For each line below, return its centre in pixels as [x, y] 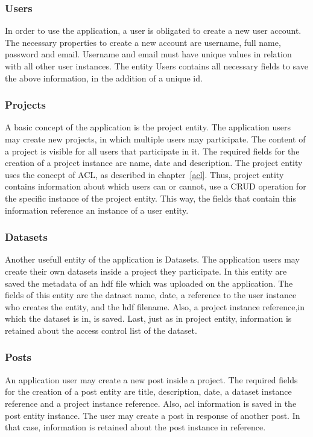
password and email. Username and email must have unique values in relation [148, 54]
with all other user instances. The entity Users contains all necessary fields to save [156, 66]
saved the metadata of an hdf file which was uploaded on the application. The [149, 283]
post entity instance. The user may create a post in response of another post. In [153, 415]
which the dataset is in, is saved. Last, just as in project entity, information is [148, 318]
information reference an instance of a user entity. [97, 210]
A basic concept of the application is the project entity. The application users [148, 127]
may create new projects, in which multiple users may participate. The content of [155, 139]
